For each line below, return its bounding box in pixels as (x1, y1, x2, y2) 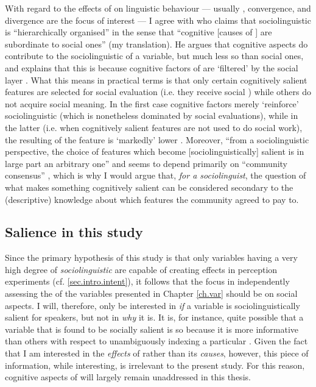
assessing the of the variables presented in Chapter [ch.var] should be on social (5, 287, 298, 300)
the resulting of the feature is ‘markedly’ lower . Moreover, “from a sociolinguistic (5, 133, 309, 146)
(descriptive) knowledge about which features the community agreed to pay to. (5, 193, 299, 205)
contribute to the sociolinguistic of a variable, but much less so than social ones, (5, 49, 304, 62)
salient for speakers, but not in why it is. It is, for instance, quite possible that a (5, 311, 304, 324)
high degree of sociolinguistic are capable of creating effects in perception (5, 263, 278, 275)
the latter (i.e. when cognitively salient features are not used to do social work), (5, 121, 303, 133)
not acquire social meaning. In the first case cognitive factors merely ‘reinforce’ (5, 97, 299, 110)
